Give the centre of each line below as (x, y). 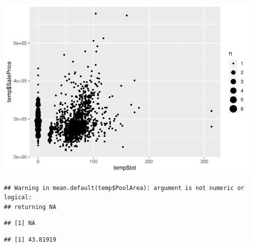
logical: (18, 198)
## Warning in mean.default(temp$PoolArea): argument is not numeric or (124, 188)
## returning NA (30, 207)
